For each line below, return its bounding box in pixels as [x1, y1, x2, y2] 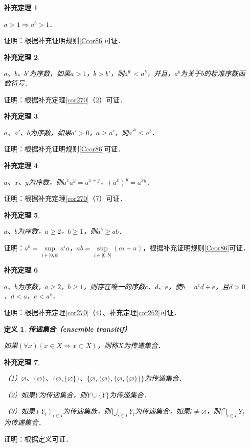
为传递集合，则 [39, 389, 87, 399]
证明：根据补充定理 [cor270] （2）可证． [4, 94, 127, 104]
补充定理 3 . [4, 111, 40, 121]
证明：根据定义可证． [4, 433, 72, 444]
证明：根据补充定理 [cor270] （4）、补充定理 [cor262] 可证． [4, 307, 181, 317]
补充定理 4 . [4, 160, 40, 170]
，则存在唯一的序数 [83, 281, 145, 291]
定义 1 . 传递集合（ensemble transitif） [4, 323, 131, 334]
